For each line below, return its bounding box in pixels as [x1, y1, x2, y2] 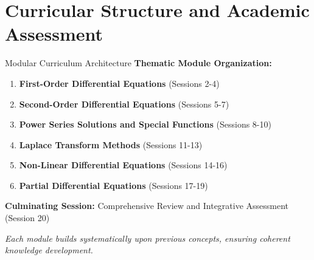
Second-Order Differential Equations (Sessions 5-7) [19, 97, 229, 110]
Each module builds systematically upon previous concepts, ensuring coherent [5, 231, 290, 244]
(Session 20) [5, 211, 50, 224]
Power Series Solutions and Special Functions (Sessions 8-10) [19, 118, 271, 131]
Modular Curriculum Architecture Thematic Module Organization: [5, 56, 272, 69]
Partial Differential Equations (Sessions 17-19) [19, 179, 208, 191]
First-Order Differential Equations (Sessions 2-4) [19, 77, 220, 89]
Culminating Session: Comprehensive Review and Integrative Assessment [5, 199, 289, 212]
